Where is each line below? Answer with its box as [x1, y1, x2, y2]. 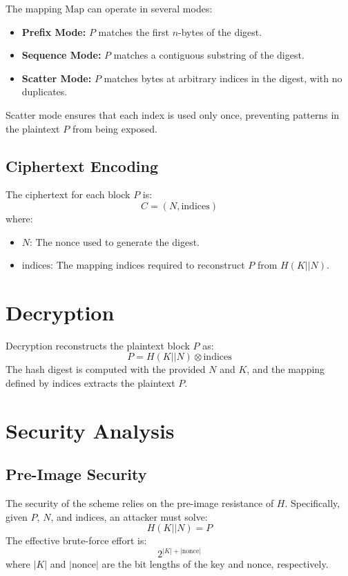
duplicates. [21, 84, 68, 99]
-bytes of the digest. [178, 24, 262, 39]
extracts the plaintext [84, 376, 175, 390]
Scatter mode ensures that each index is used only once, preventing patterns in [6, 107, 340, 122]
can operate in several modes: [87, 1, 213, 15]
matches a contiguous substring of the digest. [113, 48, 304, 62]
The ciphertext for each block [6, 187, 130, 202]
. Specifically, [284, 496, 340, 510]
